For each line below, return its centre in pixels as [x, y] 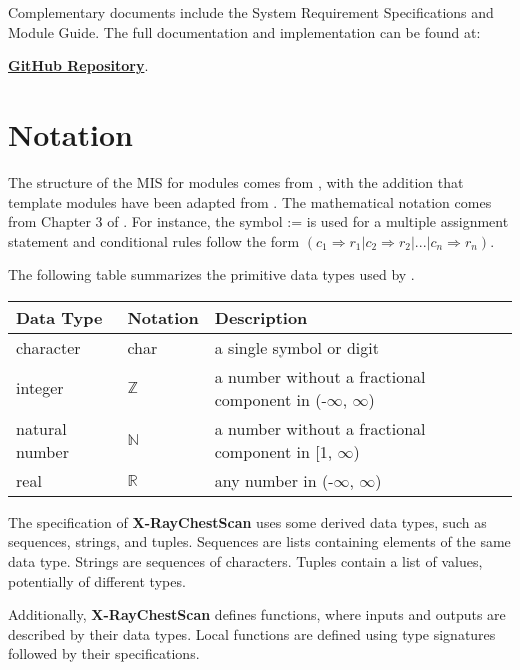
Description [261, 317]
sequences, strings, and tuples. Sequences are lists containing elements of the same [259, 541]
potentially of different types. [97, 580]
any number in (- [274, 480]
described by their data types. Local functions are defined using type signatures [252, 633]
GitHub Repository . [78, 65]
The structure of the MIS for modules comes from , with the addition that [236, 181]
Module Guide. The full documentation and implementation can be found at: [244, 31]
